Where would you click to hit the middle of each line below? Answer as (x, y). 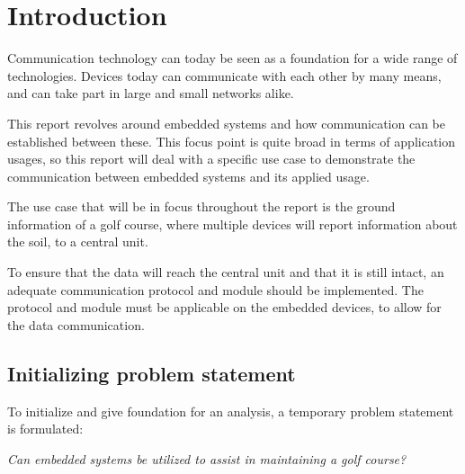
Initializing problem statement (152, 373)
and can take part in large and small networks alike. (151, 93)
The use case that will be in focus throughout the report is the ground (201, 206)
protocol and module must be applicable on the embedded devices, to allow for (224, 307)
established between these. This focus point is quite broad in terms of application (232, 141)
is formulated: (45, 429)
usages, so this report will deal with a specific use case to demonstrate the (211, 159)
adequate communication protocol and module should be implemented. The (215, 289)
